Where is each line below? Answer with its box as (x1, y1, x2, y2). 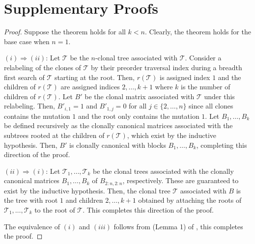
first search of (4, 72, 45, 82)
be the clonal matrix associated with (85, 91, 195, 101)
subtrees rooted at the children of (4, 130, 105, 140)
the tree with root (4, 195, 58, 205)
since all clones (189, 101, 233, 111)
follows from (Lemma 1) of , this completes (113, 221, 243, 231)
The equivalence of (4, 221, 60, 231)
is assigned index (159, 72, 210, 82)
